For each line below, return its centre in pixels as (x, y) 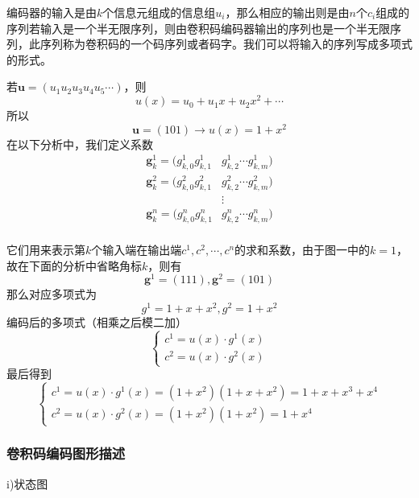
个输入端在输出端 (137, 250)
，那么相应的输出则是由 (287, 12)
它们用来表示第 (46, 250)
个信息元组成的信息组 (159, 12)
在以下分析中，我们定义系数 (80, 144)
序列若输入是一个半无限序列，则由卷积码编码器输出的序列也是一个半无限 (198, 28)
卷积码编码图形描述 (66, 453)
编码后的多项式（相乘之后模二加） (97, 321)
